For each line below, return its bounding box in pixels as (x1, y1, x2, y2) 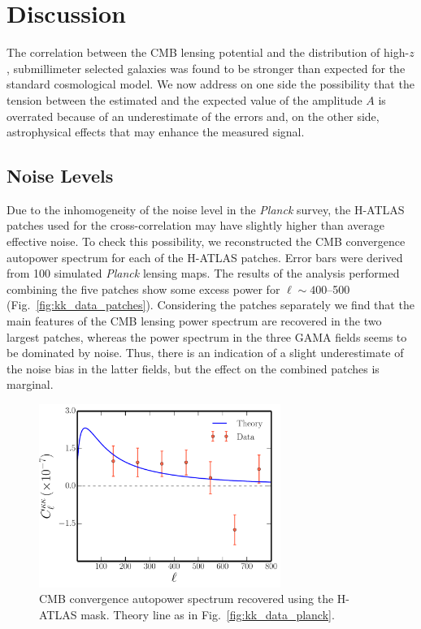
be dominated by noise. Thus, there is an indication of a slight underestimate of (7, 344, 404, 361)
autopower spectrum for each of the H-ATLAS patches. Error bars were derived (7, 248, 403, 265)
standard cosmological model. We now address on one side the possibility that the (7, 75, 414, 93)
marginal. (7, 376, 54, 393)
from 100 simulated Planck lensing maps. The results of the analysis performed (7, 265, 400, 282)
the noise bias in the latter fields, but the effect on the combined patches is (7, 360, 380, 377)
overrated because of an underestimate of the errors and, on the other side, (7, 107, 380, 124)
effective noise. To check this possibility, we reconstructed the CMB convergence (7, 233, 406, 250)
